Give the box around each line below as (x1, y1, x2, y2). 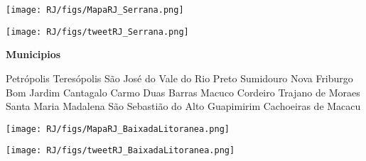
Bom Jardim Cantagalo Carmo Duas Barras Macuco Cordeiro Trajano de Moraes (6, 84, 360, 99)
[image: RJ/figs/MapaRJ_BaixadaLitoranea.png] (6, 123, 230, 134)
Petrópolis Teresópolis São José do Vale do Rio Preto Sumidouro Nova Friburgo (6, 70, 353, 85)
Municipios (6, 47, 61, 62)
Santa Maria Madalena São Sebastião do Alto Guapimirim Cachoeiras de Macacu (6, 99, 361, 113)
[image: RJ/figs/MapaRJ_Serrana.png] (6, 5, 184, 15)
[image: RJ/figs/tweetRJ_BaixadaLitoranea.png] (6, 145, 235, 156)
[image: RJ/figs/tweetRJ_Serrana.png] (6, 26, 189, 37)
